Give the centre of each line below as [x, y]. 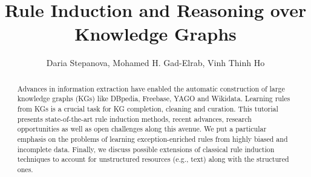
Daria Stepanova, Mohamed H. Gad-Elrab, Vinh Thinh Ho [155, 63]
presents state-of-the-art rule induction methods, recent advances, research [134, 119]
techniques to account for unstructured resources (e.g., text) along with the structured [153, 159]
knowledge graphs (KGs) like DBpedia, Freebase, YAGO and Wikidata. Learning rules [154, 99]
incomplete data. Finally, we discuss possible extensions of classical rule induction [146, 149]
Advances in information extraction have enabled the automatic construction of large [151, 88]
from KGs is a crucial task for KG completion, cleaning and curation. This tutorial [148, 109]
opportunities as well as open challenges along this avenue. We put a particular [142, 129]
